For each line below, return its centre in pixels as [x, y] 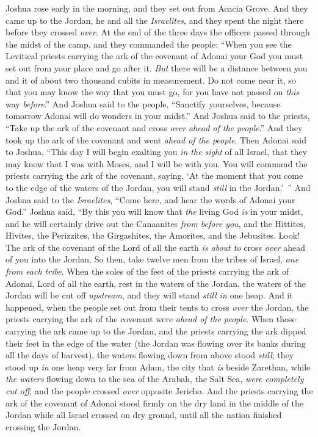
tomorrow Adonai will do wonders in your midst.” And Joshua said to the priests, [158, 116]
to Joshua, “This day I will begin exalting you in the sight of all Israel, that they [156, 152]
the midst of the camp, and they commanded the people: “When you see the [149, 44]
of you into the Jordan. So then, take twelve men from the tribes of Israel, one [152, 259]
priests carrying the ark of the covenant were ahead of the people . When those [151, 319]
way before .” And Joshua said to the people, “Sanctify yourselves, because [143, 103]
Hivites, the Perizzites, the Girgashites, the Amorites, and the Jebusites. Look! [153, 235]
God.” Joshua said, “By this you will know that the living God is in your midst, [154, 211]
